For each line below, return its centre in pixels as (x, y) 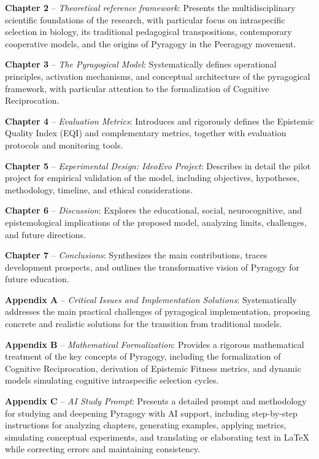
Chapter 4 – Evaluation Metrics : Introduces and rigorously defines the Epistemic (159, 121)
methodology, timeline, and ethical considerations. (99, 189)
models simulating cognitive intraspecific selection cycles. (112, 380)
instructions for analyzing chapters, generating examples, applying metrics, (146, 425)
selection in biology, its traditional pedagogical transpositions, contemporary (148, 32)
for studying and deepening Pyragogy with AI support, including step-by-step (151, 413)
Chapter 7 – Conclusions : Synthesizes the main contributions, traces (136, 255)
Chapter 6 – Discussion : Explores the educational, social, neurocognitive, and (154, 210)
